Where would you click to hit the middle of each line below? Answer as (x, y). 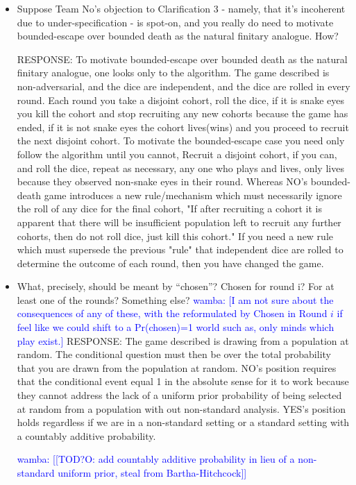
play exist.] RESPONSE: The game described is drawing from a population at (183, 340)
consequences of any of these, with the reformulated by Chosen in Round (172, 313)
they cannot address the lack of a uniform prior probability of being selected (179, 395)
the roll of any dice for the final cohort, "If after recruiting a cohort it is (170, 209)
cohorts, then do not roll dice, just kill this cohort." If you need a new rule (175, 236)
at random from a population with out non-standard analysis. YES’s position (181, 408)
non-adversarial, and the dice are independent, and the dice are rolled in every (184, 86)
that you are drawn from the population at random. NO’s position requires (177, 367)
